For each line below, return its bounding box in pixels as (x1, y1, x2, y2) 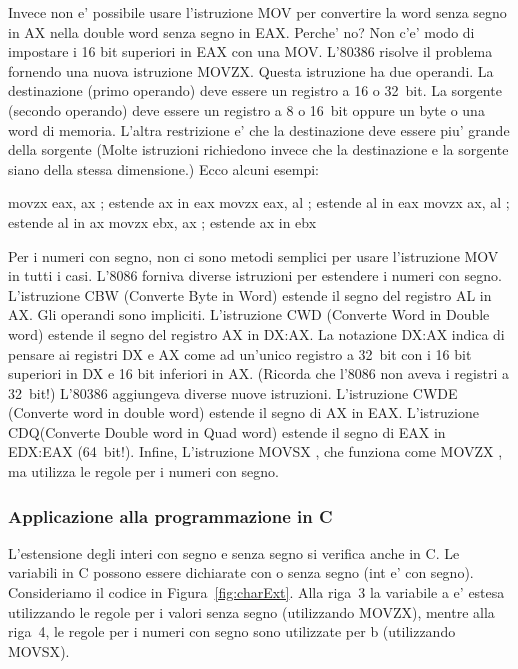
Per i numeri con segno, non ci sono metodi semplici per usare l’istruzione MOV (8, 245, 499, 266)
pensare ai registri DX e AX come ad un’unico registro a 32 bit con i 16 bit (8, 343, 472, 364)
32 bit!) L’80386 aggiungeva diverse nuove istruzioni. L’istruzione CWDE (8, 382, 458, 403)
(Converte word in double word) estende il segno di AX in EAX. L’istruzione (8, 402, 479, 423)
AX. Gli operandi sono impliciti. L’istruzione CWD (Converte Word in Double (8, 304, 490, 325)
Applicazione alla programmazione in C (8, 503, 333, 528)
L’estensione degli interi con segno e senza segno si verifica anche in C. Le (8, 542, 460, 563)
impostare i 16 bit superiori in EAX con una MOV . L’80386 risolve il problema (8, 41, 493, 62)
